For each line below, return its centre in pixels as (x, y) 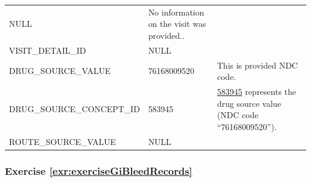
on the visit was (177, 24)
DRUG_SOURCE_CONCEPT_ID (74, 109)
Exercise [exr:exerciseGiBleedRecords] (99, 170)
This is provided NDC (257, 65)
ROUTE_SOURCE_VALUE (62, 141)
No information (176, 12)
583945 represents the (257, 92)
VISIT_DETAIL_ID (48, 50)
